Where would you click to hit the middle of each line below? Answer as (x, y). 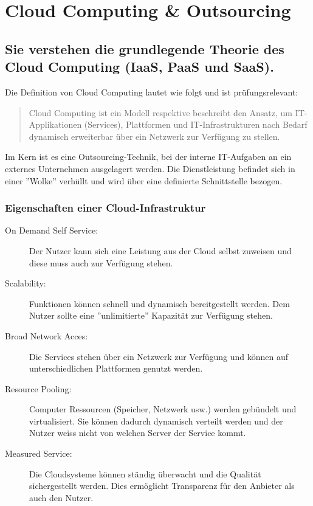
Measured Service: (39, 453)
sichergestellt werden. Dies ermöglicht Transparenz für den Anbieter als (162, 486)
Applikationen (55, 124)
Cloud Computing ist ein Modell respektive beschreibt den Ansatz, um (161, 112)
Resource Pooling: (38, 388)
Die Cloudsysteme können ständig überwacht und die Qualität (145, 473)
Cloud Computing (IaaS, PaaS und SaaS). (139, 67)
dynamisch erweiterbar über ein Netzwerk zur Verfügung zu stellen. (154, 136)
